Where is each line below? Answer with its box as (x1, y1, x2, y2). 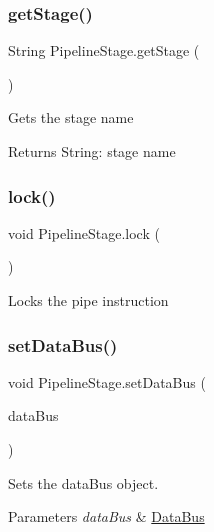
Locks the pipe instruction (8, 290, 169, 310)
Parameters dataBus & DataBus (8, 506, 205, 527)
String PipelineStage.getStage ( (8, 40, 200, 61)
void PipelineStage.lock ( (8, 222, 160, 243)
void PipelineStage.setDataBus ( (8, 371, 206, 392)
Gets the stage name (8, 107, 134, 128)
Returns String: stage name (8, 141, 176, 161)
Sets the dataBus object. (8, 472, 159, 493)
